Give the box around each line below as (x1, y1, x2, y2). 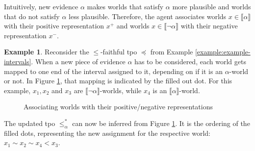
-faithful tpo (100, 47, 137, 57)
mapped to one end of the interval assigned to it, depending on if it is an (4, 66, 223, 76)
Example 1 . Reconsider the (4, 47, 89, 57)
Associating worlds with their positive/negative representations (24, 101, 213, 112)
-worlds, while (100, 85, 142, 95)
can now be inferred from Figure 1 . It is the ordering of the (72, 118, 250, 128)
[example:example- (195, 47, 251, 57)
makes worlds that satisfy (87, 1, 164, 11)
